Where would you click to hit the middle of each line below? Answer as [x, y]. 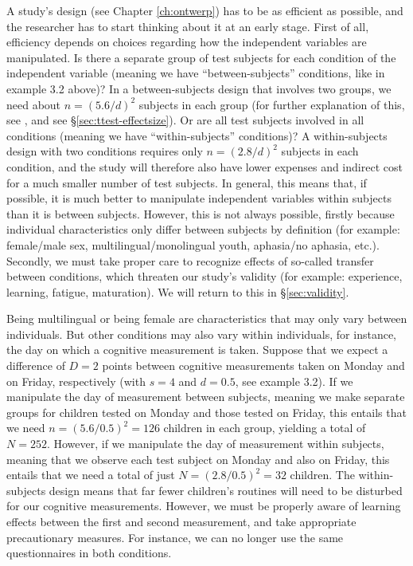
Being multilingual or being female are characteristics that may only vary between [207, 318]
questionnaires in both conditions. [89, 553]
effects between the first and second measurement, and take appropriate [181, 521]
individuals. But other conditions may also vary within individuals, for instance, [201, 334]
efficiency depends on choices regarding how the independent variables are [187, 42]
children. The [322, 475]
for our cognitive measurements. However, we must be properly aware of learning [204, 506]
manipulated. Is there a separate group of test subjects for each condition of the [201, 57]
